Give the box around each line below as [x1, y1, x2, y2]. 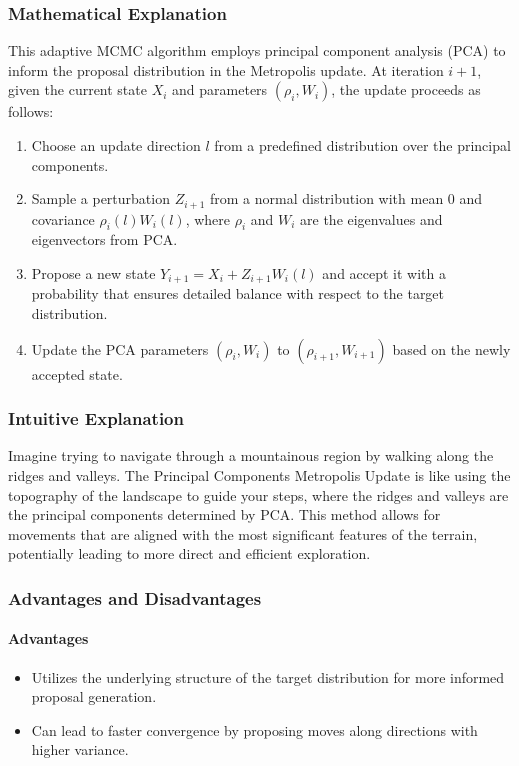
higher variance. [31, 739, 129, 760]
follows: [8, 101, 54, 122]
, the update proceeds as [331, 79, 481, 100]
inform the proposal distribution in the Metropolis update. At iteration [8, 59, 444, 80]
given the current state [8, 79, 147, 100]
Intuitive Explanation [8, 406, 184, 431]
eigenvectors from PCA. [31, 229, 178, 250]
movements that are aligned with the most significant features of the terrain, [8, 523, 478, 544]
